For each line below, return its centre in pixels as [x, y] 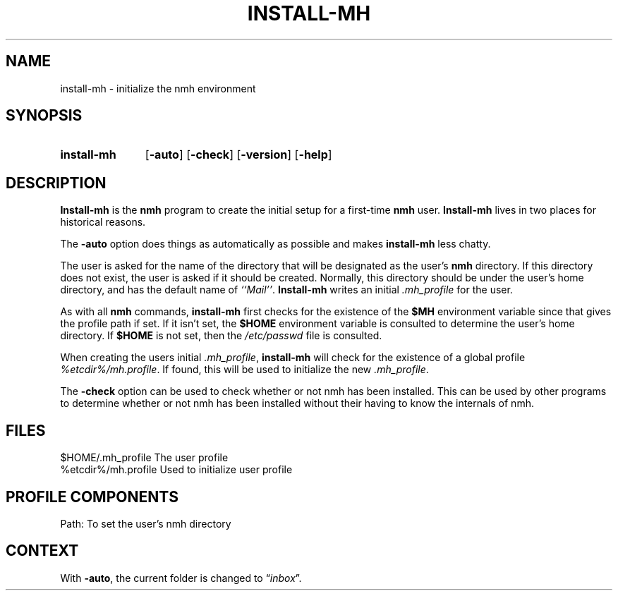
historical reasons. [103, 222]
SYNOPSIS [44, 116]
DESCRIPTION [56, 183]
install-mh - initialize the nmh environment [158, 88]
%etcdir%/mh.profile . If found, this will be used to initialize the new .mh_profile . [244, 370]
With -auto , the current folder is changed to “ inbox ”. [181, 578]
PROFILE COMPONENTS [92, 497]
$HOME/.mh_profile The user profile [144, 458]
